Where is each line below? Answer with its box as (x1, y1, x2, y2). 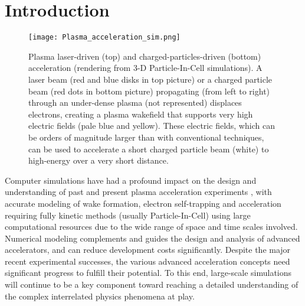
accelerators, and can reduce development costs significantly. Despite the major (5, 243, 291, 256)
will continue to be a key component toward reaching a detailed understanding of (5, 278, 299, 291)
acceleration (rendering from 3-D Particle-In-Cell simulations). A (28, 61, 263, 74)
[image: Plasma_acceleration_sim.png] (28, 33, 181, 42)
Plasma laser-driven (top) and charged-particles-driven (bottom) (28, 50, 261, 62)
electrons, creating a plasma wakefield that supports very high (28, 108, 253, 120)
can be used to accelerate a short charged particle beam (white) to (28, 142, 269, 155)
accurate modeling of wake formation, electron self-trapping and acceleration (5, 197, 281, 209)
